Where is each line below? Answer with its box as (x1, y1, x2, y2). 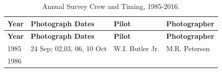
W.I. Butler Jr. (113, 43, 159, 54)
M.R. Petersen (166, 43, 210, 54)
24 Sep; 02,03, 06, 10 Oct (30, 43, 107, 54)
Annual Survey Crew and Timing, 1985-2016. (42, 1, 180, 11)
